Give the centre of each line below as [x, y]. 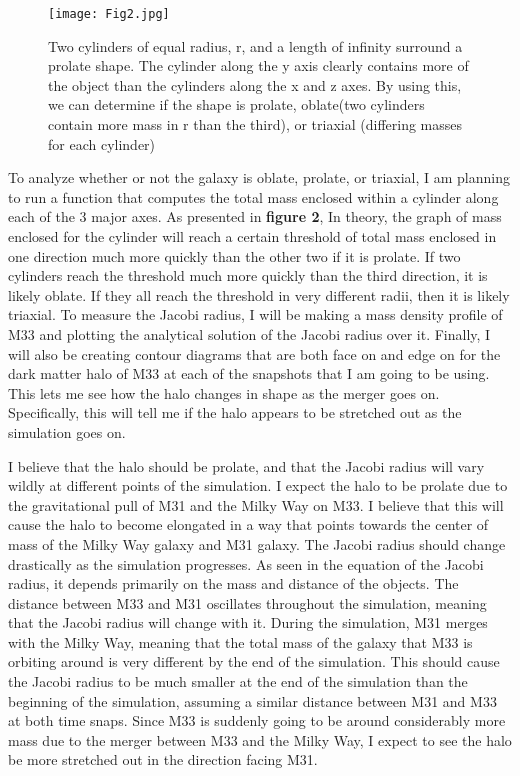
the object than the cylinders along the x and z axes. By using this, [255, 84]
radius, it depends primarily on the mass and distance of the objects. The [233, 583]
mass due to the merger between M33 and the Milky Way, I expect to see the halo [260, 739]
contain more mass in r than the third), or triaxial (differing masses [255, 124]
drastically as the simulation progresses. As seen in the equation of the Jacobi [246, 563]
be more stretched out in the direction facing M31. [163, 759]
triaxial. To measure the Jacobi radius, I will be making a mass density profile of [255, 314]
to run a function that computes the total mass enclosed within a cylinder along [253, 196]
